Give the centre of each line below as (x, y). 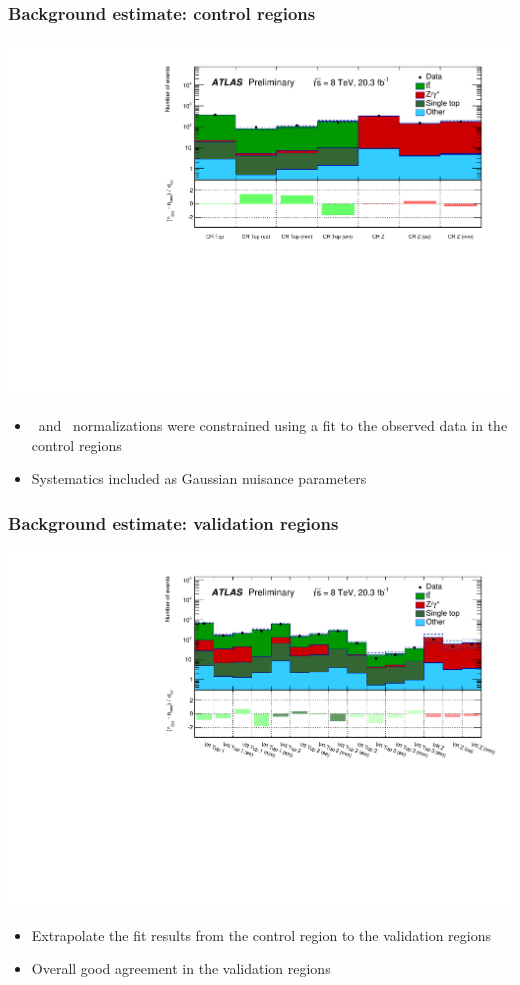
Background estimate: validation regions (173, 522)
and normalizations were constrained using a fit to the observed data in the (273, 425)
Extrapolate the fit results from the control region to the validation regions (261, 934)
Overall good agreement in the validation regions (181, 968)
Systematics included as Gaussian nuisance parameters (199, 478)
